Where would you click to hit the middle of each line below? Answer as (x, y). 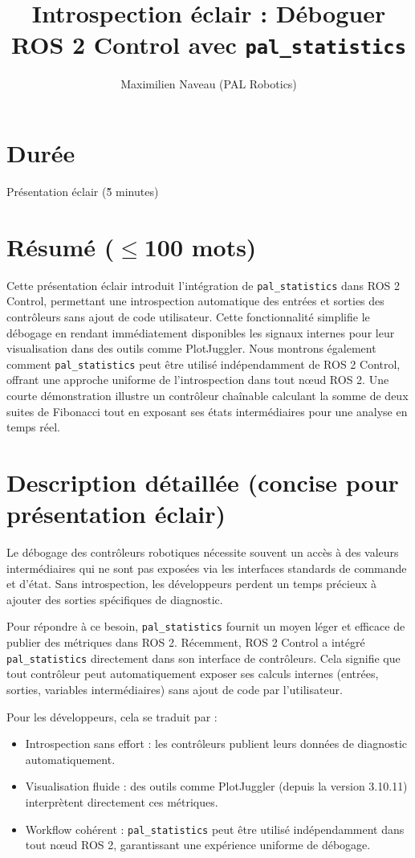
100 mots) (200, 246)
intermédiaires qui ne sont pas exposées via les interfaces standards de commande (207, 568)
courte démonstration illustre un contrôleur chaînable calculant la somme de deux (207, 395)
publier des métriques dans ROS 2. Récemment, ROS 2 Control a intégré (186, 642)
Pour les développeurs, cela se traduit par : (112, 716)
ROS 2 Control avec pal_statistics (209, 45)
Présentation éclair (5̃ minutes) (83, 191)
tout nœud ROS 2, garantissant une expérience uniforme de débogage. (198, 845)
